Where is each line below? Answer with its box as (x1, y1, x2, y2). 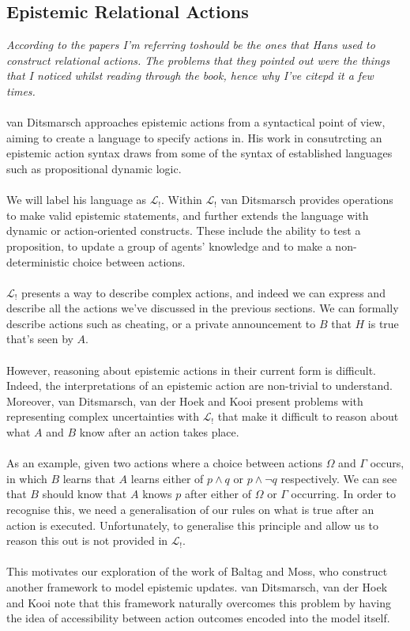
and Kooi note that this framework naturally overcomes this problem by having (6, 594, 391, 610)
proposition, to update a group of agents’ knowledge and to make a (6, 237, 332, 254)
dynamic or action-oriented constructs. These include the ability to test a (6, 222, 361, 239)
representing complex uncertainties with (6, 408, 200, 425)
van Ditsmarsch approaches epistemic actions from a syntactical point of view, (6, 114, 386, 130)
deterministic (6, 253, 70, 270)
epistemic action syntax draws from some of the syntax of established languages (6, 145, 393, 161)
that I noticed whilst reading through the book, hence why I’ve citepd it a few (6, 67, 374, 84)
